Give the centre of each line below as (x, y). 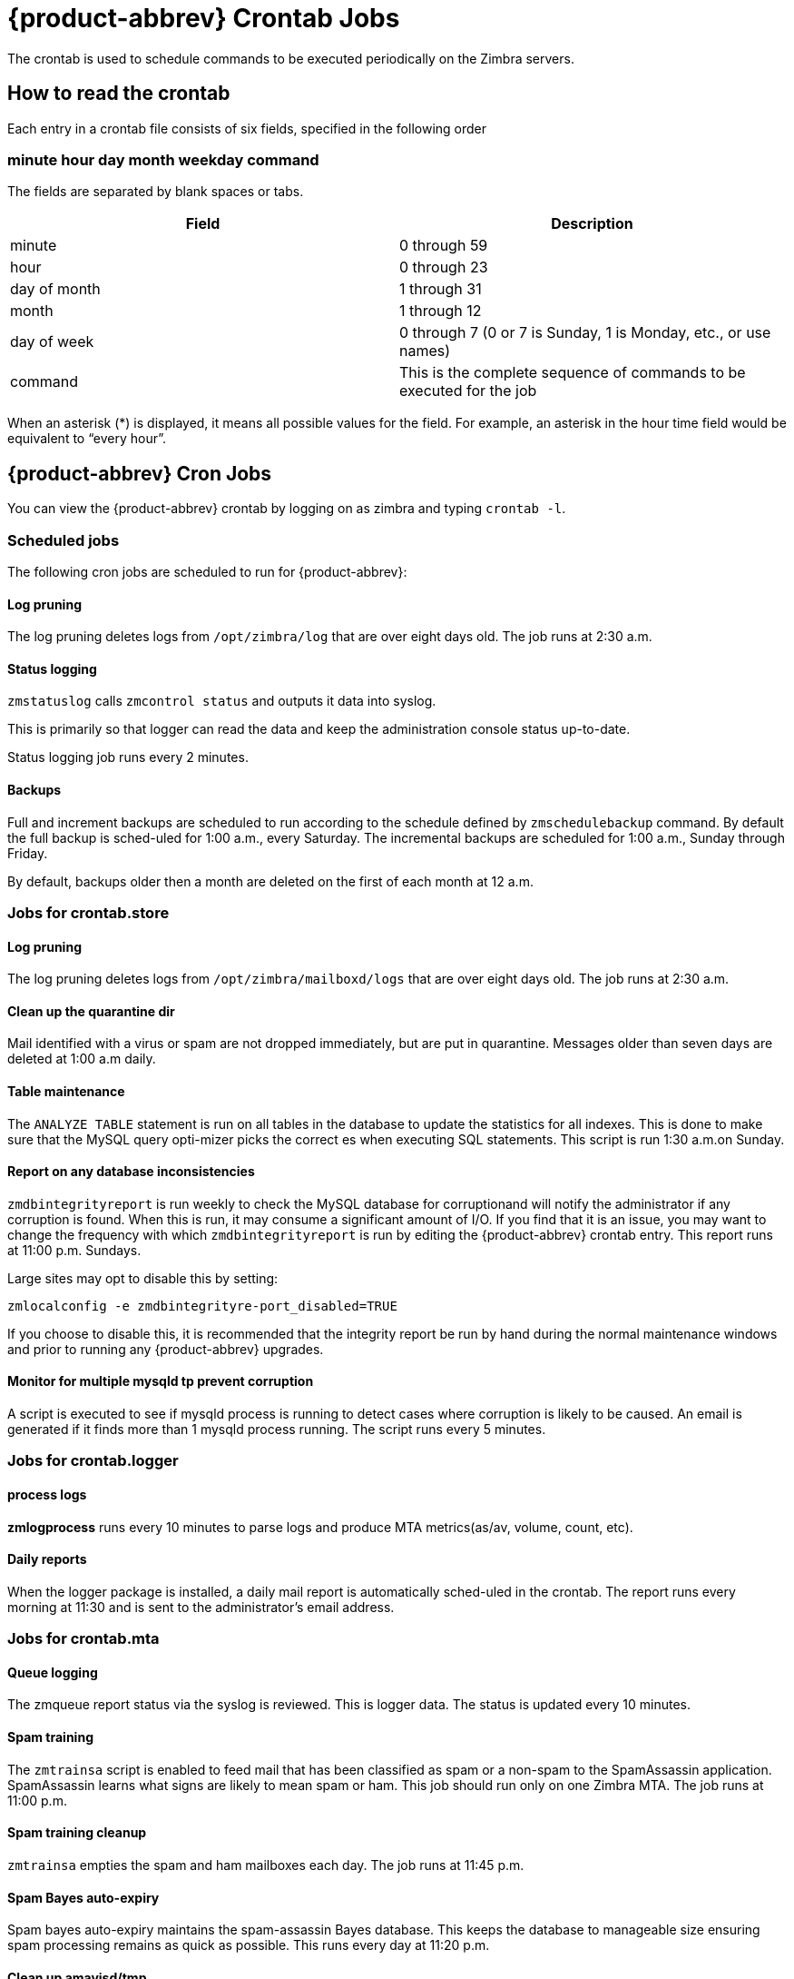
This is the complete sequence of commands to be (573, 373)
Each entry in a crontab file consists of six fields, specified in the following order (247, 128)
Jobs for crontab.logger (93, 1461)
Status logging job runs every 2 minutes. (128, 757)
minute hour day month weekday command (163, 159)
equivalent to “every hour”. (87, 439)
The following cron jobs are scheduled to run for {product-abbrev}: (207, 571)
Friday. (28, 853)
